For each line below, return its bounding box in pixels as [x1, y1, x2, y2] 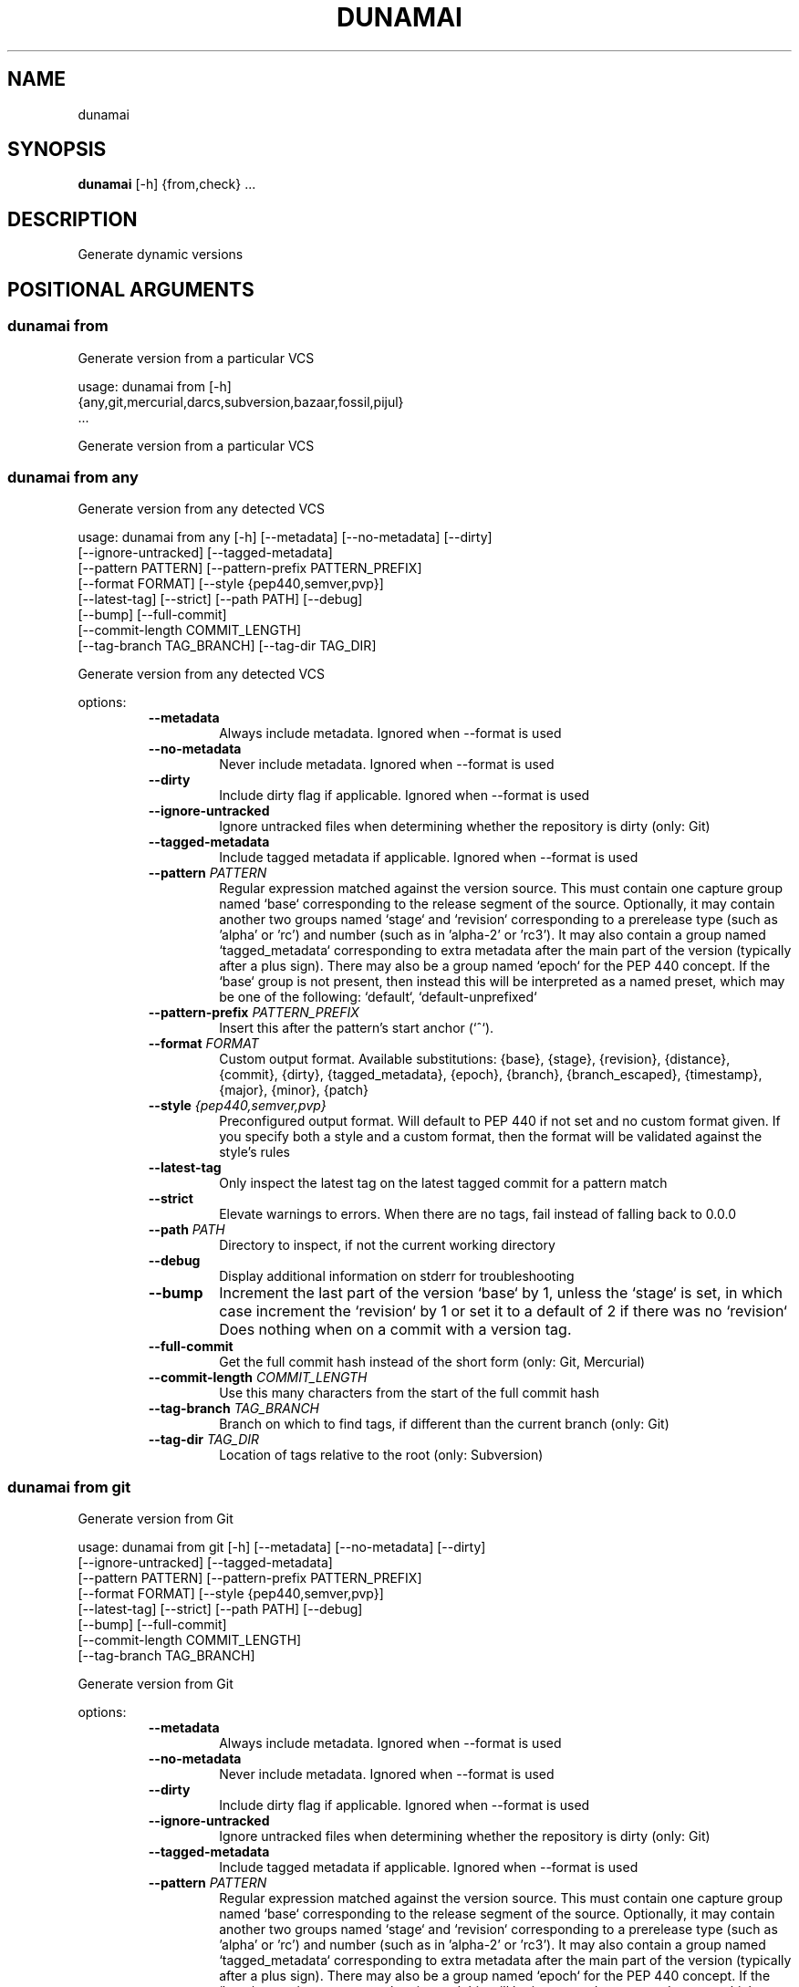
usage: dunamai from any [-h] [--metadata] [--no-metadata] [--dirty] [78, 529, 493, 546]
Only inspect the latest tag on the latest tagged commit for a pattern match [219, 1175, 668, 1191]
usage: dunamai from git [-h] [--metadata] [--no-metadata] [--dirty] [78, 1539, 486, 1555]
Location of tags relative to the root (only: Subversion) [219, 1447, 544, 1463]
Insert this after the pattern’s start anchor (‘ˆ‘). [219, 1020, 494, 1036]
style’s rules [219, 1144, 290, 1160]
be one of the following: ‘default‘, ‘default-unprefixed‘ [219, 989, 537, 1005]
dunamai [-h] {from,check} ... [78, 176, 256, 192]
